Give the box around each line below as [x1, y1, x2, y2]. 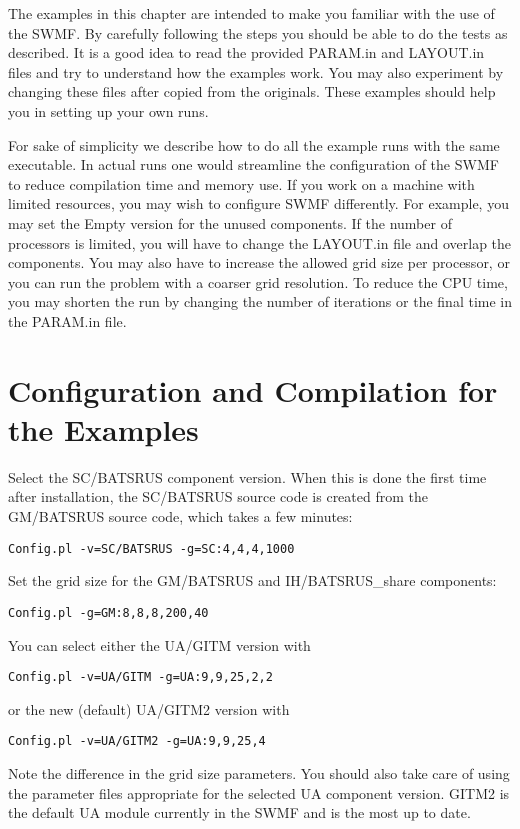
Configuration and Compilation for [8, 369, 498, 410]
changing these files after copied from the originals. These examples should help [8, 81, 496, 102]
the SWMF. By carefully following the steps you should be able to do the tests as [8, 22, 508, 43]
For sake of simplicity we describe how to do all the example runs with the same [8, 134, 500, 155]
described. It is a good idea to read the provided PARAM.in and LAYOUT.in [8, 42, 485, 63]
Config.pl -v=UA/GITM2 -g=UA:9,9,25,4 [8, 734, 266, 749]
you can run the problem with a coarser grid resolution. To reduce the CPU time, [8, 271, 508, 292]
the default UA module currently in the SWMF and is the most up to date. [8, 802, 471, 823]
